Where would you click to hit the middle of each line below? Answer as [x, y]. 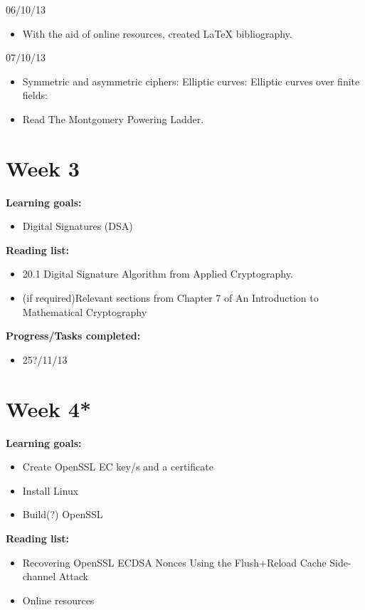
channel [39, 576]
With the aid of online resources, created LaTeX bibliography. [157, 33]
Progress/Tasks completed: [73, 336]
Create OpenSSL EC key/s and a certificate [118, 467]
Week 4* [49, 408]
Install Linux [51, 490]
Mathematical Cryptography [85, 311]
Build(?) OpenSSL [63, 514]
